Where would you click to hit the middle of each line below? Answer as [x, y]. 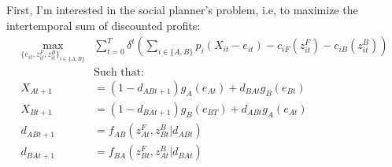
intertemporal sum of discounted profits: [104, 25]
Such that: [119, 72]
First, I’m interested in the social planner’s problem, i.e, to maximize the [182, 9]
